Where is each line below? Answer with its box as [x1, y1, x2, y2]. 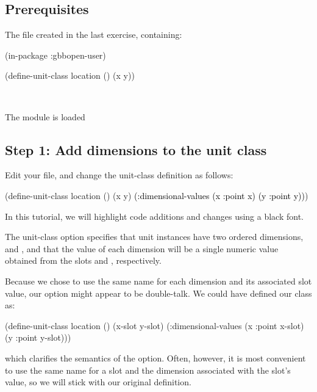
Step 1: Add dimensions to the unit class [5, 140, 267, 159]
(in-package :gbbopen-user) [5, 48, 106, 61]
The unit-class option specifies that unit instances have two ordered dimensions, [5, 230, 304, 243]
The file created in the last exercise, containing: [5, 28, 182, 41]
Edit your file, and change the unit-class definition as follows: [5, 169, 233, 181]
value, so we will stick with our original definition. [5, 376, 191, 388]
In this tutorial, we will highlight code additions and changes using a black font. [5, 209, 304, 222]
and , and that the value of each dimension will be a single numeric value [5, 242, 279, 255]
